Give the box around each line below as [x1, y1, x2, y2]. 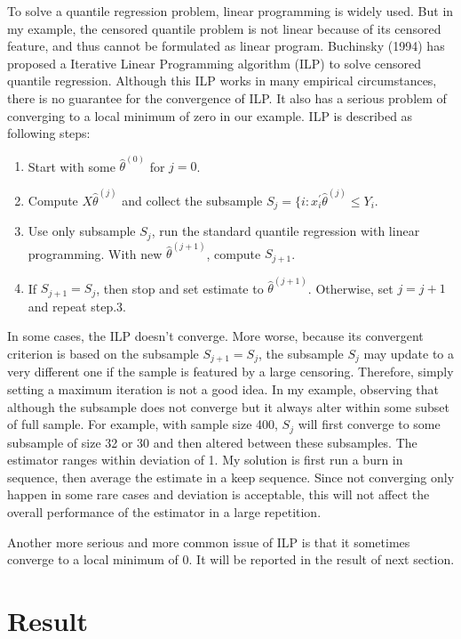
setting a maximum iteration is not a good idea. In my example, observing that [7, 380, 440, 399]
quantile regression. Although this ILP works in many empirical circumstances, [7, 71, 437, 90]
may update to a [363, 344, 455, 362]
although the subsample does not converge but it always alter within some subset [7, 397, 449, 416]
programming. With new [28, 244, 163, 263]
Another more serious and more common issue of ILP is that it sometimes [7, 532, 410, 551]
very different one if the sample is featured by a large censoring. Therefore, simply [7, 362, 454, 381]
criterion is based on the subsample [7, 344, 199, 362]
